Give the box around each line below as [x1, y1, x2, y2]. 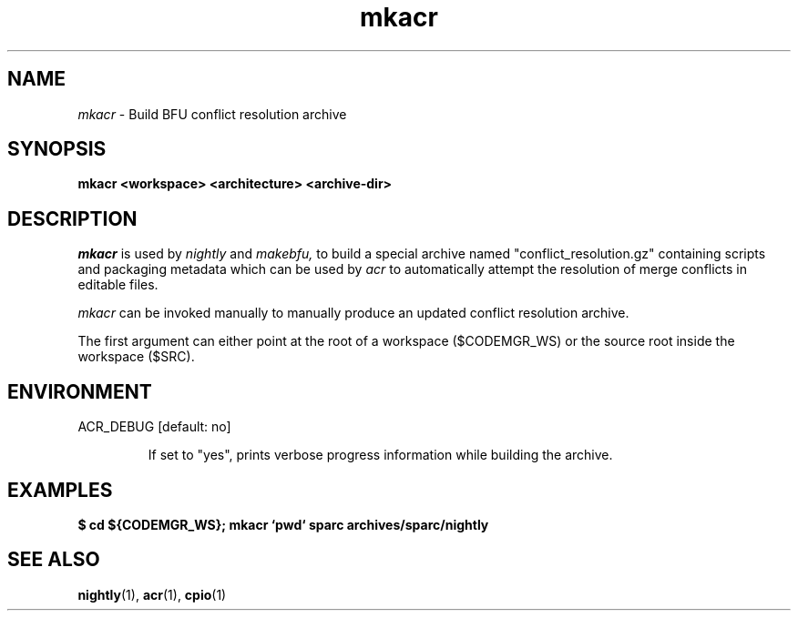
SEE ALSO [7, 548, 100, 572]
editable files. [77, 277, 159, 293]
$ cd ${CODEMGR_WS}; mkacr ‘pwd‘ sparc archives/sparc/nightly [77, 516, 489, 532]
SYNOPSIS [7, 137, 107, 161]
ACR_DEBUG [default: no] [77, 419, 231, 435]
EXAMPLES [7, 478, 113, 501]
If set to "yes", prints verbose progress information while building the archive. [148, 447, 613, 463]
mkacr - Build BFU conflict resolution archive [77, 106, 347, 122]
